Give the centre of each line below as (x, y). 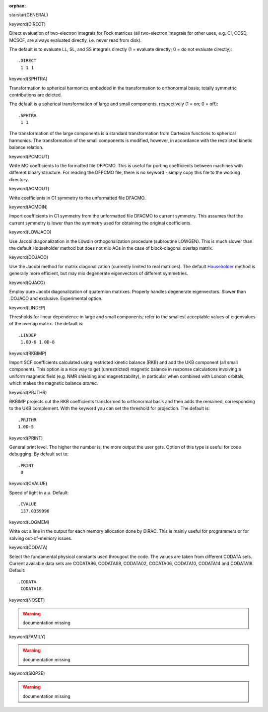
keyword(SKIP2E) (27, 673)
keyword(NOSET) (27, 600)
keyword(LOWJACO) (30, 232)
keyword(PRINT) (26, 438)
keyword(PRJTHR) (28, 392)
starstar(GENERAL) (29, 15)
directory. (19, 179)
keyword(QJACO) (27, 283)
